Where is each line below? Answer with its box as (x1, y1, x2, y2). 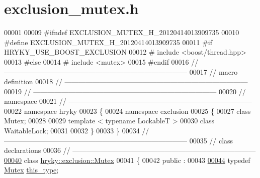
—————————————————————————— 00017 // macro (4, 66, 238, 77)
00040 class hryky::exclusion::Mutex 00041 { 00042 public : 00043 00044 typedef (4, 154, 250, 165)
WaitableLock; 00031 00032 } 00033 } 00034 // (4, 125, 149, 136)
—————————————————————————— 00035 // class (4, 135, 233, 145)
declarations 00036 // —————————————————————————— (4, 145, 256, 155)
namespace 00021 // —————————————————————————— (4, 96, 252, 106)
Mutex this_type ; (4, 164, 59, 175)
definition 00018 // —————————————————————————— (4, 76, 248, 87)
